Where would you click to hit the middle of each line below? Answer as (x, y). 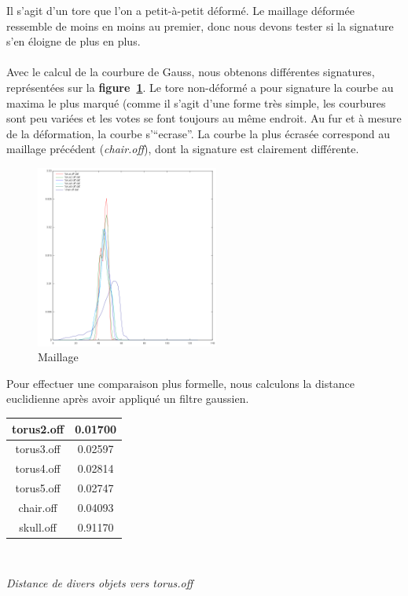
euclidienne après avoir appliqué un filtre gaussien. (128, 399)
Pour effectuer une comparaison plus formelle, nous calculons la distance (180, 383)
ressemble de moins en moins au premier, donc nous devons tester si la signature (200, 26)
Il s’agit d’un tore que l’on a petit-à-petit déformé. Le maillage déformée (180, 10)
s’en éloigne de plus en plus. (74, 41)
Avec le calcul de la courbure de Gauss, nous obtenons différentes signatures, (191, 72)
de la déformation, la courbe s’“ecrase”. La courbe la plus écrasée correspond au (198, 133)
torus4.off (38, 468)
